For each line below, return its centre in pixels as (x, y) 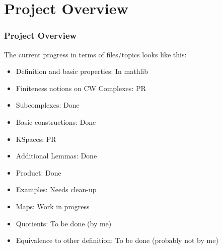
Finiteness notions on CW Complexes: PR (81, 88)
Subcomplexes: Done (48, 105)
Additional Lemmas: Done (56, 156)
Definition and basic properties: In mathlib (82, 71)
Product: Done (39, 172)
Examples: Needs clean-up (56, 189)
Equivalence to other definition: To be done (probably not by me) (117, 240)
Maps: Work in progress (53, 206)
